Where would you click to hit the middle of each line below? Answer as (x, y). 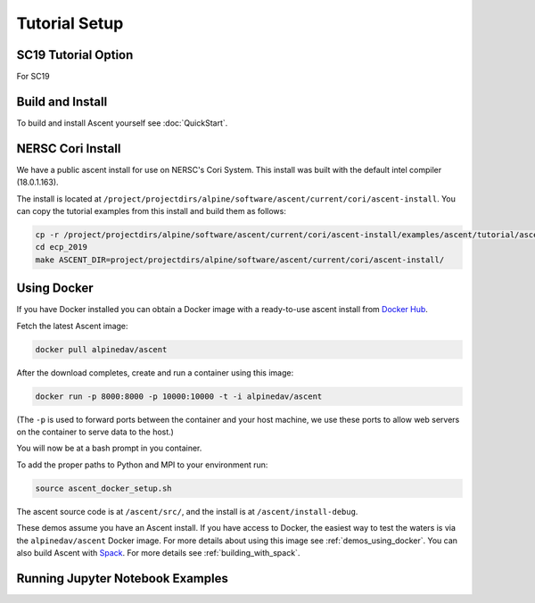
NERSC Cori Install (69, 149)
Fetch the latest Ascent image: (72, 326)
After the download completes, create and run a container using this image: (155, 372)
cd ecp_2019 (62, 247)
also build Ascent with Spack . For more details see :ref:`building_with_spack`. (158, 552)
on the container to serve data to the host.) (95, 432)
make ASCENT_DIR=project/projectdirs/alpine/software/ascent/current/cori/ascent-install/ (240, 260)
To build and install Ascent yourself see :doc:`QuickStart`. (122, 123)
